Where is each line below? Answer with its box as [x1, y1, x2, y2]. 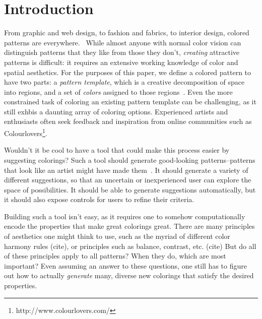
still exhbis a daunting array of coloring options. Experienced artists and [4, 106, 228, 116]
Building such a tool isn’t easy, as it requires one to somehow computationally [4, 211, 245, 221]
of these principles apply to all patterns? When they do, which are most [4, 250, 226, 261]
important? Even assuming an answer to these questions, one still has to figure [4, 260, 247, 271]
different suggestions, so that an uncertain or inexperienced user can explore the [4, 174, 251, 185]
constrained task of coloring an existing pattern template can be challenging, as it [4, 96, 256, 107]
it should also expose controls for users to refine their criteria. [4, 194, 194, 205]
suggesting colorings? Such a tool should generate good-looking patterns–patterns [4, 154, 255, 165]
